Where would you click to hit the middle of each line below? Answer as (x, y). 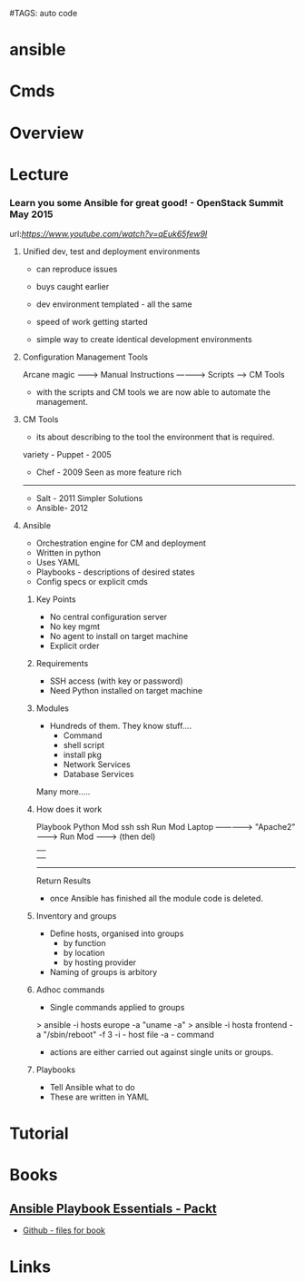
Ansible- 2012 (62, 508)
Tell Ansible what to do (92, 1088)
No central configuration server (108, 617)
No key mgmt (75, 626)
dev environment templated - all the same (114, 304)
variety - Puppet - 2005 (67, 455)
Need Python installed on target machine (126, 691)
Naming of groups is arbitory (103, 972)
